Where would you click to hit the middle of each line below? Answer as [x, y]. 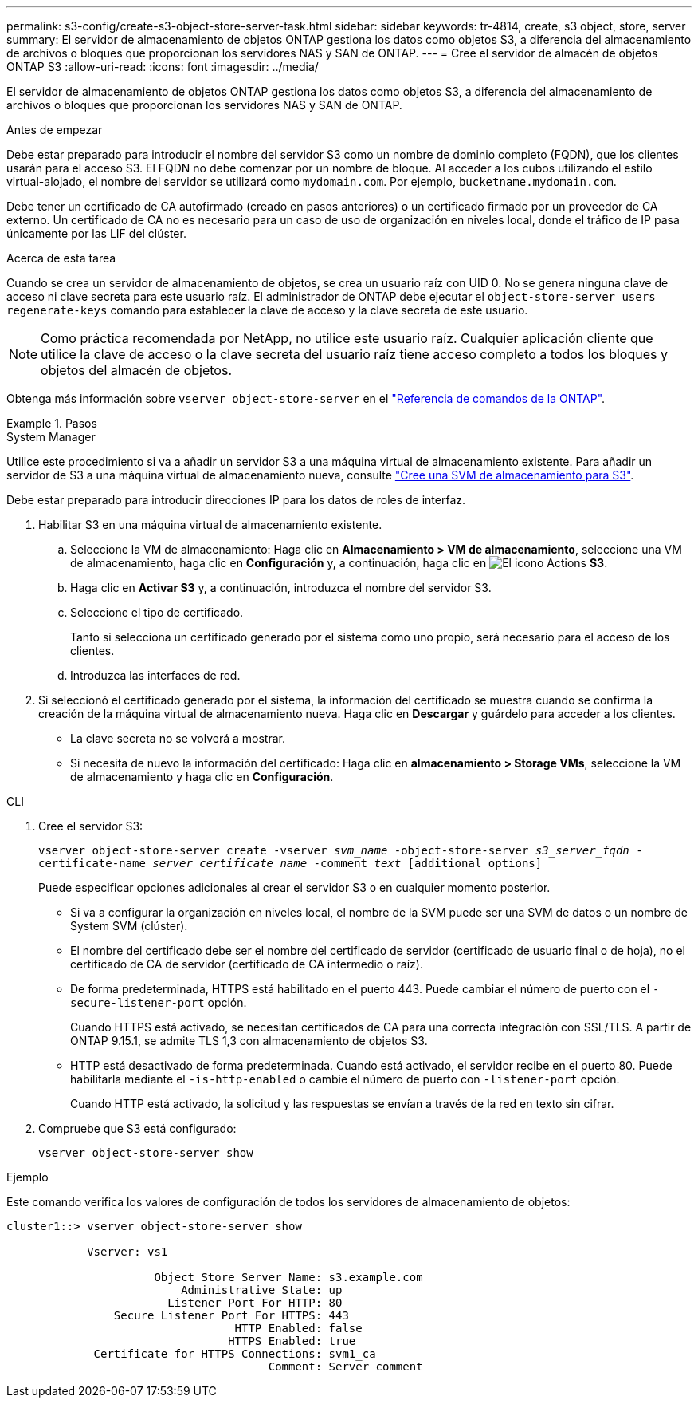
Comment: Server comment [345, 1367]
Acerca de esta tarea [61, 258]
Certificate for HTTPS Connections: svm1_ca [235, 1354]
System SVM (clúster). [129, 926]
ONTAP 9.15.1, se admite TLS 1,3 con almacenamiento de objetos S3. [249, 1041]
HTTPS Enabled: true [292, 1341]
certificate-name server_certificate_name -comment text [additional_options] [290, 863]
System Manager [51, 437]
